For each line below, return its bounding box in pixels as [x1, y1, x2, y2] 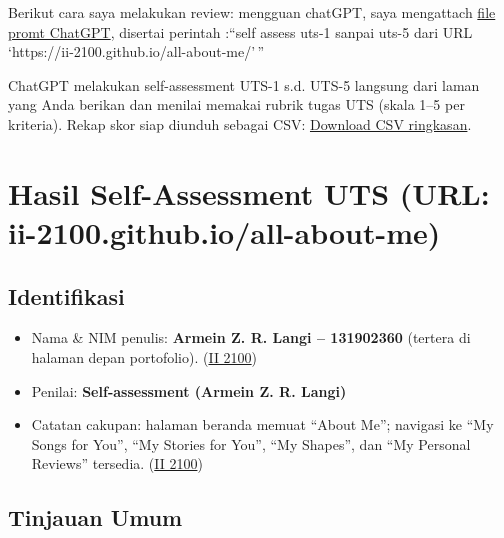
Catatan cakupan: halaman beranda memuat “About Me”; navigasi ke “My [31, 414, 494, 435]
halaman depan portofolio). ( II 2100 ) [31, 346, 258, 367]
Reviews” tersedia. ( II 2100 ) [31, 453, 203, 474]
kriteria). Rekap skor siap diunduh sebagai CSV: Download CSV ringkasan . [8, 113, 472, 134]
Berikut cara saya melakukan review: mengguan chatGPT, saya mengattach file [8, 2, 496, 22]
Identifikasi [8, 280, 125, 311]
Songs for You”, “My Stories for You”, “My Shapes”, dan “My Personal [31, 433, 471, 454]
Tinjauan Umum [8, 502, 183, 533]
